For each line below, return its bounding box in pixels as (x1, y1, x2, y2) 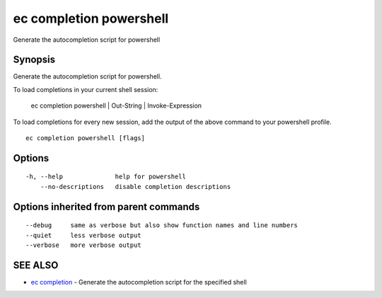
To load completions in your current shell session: (13, 85, 158, 93)
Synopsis (13, 54, 56, 66)
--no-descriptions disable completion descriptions (40, 183, 231, 190)
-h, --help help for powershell (25, 173, 187, 180)
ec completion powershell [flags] (25, 134, 145, 142)
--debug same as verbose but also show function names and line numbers (25, 222, 299, 229)
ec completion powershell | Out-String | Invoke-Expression (30, 101, 202, 110)
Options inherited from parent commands (13, 200, 200, 212)
